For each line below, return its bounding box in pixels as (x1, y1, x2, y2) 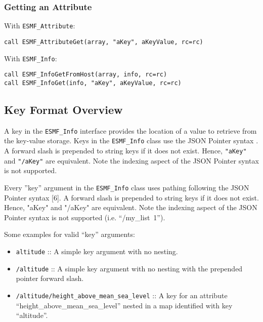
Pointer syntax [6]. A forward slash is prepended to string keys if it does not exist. (4, 192, 259, 203)
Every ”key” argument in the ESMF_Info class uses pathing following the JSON (4, 182, 249, 192)
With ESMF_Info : (4, 53, 57, 63)
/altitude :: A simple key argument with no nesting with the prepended (16, 263, 243, 273)
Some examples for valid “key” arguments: (4, 229, 135, 239)
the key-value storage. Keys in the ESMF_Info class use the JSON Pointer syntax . (4, 135, 258, 146)
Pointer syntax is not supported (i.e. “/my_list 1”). (4, 212, 165, 222)
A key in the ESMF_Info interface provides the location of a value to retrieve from (4, 125, 257, 136)
